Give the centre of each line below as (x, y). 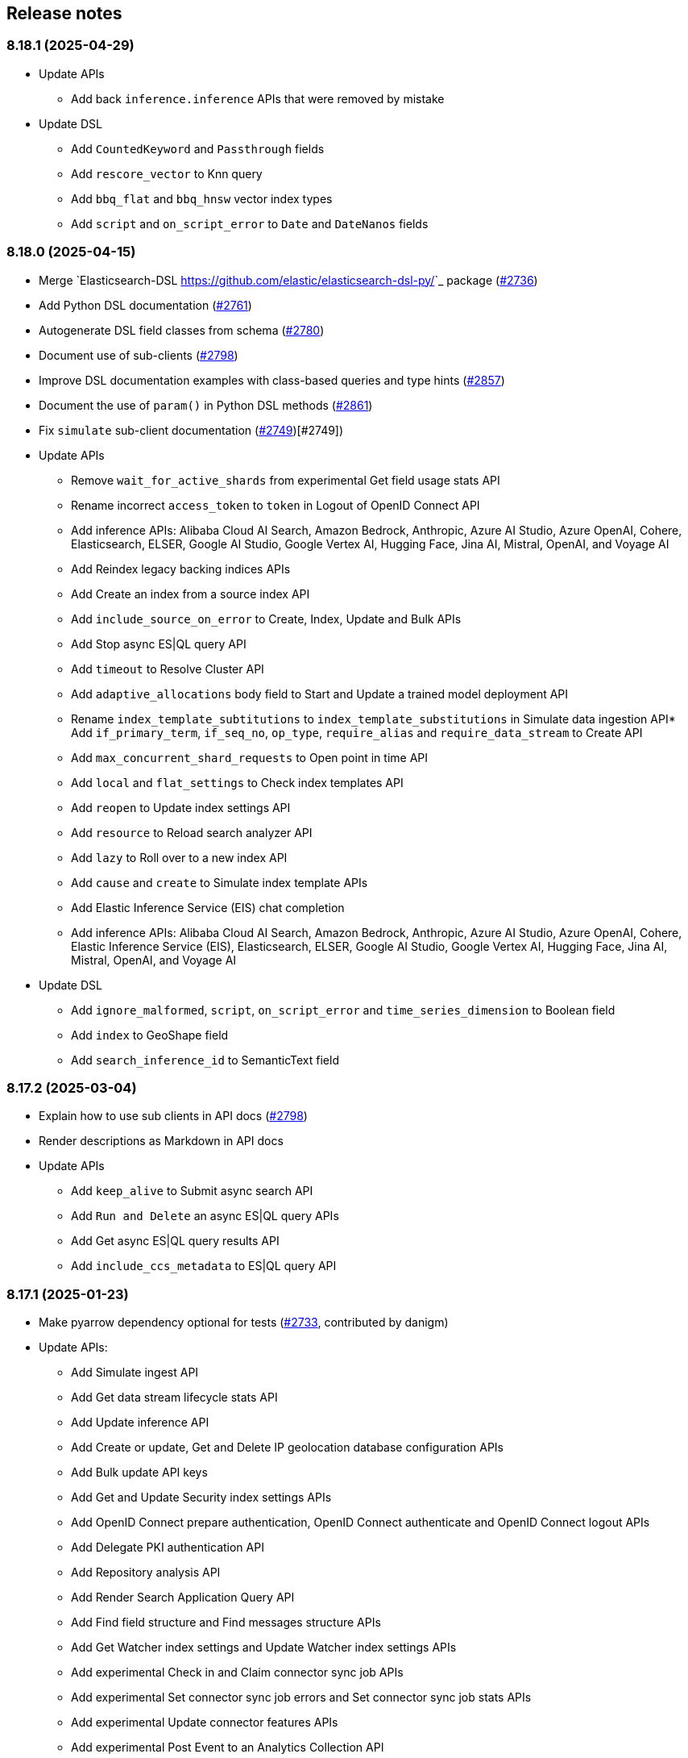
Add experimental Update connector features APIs (205, 1723)
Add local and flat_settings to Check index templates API (237, 782)
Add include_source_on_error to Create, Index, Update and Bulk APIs (266, 619)
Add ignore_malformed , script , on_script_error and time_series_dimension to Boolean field (343, 1010)
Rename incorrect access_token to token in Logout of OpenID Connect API (276, 505)
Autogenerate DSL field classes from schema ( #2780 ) (182, 330)
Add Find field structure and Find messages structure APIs (226, 1623)
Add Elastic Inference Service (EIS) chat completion (208, 907)
